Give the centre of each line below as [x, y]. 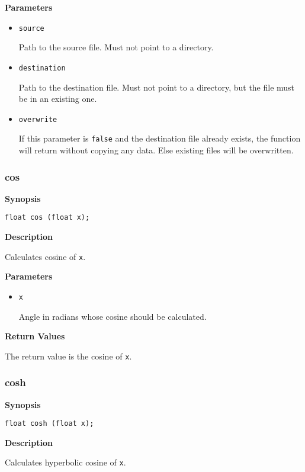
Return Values [35, 336]
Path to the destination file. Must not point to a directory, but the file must [157, 87]
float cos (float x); [47, 218]
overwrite [38, 119]
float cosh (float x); [49, 424]
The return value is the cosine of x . [68, 356]
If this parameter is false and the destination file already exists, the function [160, 138]
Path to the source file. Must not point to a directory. [116, 47]
